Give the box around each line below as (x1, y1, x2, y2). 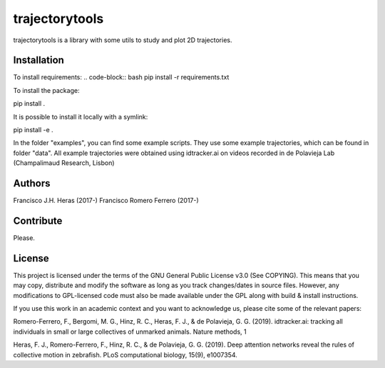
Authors (13, 177, 51, 189)
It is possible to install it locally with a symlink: (13, 112, 148, 121)
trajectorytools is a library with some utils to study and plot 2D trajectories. (13, 36, 232, 44)
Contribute (13, 214, 63, 227)
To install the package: (13, 86, 80, 94)
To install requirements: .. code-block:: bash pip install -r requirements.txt (13, 73, 230, 81)
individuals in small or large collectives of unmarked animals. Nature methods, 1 (13, 327, 247, 336)
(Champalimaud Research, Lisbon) (13, 159, 115, 167)
